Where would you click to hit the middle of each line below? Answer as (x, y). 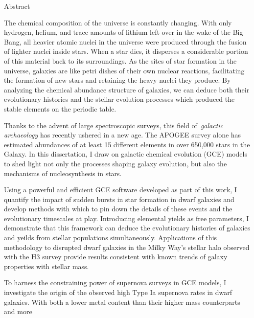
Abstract (17, 6)
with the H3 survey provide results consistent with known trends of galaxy (116, 257)
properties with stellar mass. (46, 266)
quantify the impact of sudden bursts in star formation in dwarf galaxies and (119, 199)
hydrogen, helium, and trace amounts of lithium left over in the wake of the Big (124, 32)
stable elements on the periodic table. (60, 108)
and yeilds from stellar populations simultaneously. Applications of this (111, 238)
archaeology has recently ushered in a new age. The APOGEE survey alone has (123, 135)
